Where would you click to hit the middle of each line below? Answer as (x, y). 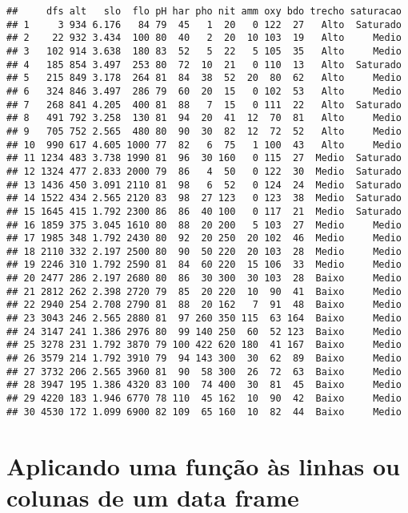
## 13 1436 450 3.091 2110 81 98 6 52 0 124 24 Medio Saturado (204, 185)
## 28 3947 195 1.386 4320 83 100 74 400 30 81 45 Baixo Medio (204, 385)
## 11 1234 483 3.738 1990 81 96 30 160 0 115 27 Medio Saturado (204, 158)
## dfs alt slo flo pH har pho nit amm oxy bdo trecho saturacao (204, 11)
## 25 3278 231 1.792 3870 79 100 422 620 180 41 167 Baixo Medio (204, 345)
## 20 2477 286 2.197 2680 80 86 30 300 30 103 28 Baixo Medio (204, 279)
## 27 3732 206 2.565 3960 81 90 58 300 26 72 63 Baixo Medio (204, 372)
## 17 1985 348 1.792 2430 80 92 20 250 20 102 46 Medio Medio (204, 238)
